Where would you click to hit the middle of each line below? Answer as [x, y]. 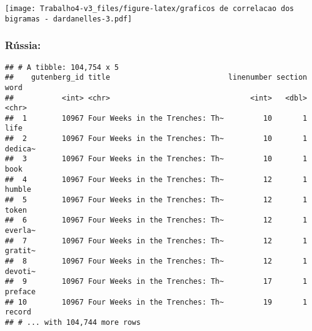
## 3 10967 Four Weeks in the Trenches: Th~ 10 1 [156, 159]
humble [18, 190]
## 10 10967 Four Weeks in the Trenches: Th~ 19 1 [156, 302]
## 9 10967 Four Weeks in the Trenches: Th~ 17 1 [156, 282]
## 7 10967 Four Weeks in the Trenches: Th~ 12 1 [156, 241]
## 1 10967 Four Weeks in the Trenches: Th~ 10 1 [156, 118]
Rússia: [23, 45]
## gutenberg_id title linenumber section [156, 78]
